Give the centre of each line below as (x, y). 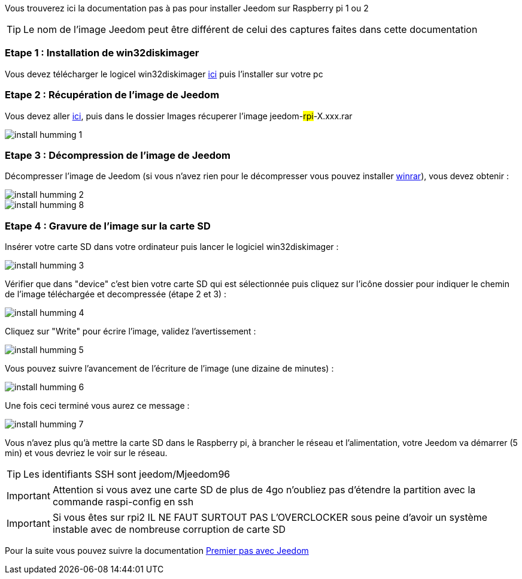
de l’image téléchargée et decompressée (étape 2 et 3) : (116, 294)
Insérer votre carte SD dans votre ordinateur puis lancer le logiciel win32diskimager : (172, 247)
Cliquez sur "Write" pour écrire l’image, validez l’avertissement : (130, 331)
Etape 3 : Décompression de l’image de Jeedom (118, 155)
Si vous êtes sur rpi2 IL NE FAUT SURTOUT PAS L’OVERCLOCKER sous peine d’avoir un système (270, 517)
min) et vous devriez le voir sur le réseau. (86, 453)
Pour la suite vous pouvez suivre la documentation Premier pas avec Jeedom (157, 551)
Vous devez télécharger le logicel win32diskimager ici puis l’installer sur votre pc (164, 74)
